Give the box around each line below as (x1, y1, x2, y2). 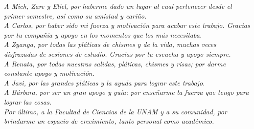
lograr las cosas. (4, 96, 51, 107)
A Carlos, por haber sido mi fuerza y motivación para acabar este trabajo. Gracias (4, 20, 250, 30)
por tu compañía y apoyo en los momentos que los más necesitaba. (4, 29, 202, 40)
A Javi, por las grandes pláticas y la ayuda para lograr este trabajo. (4, 77, 205, 87)
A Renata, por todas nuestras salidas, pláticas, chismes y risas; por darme (4, 58, 226, 68)
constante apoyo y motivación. (4, 68, 94, 78)
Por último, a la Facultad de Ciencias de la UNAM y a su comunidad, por (4, 106, 227, 116)
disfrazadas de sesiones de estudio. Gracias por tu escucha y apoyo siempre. (4, 48, 231, 59)
